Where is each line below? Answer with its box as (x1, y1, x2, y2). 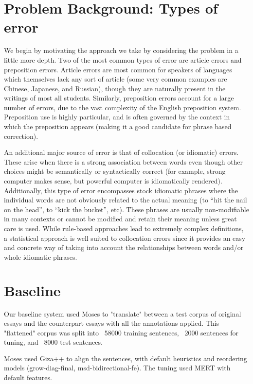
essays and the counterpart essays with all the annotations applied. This (4, 318, 219, 328)
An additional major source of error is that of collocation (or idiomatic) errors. (4, 147, 239, 157)
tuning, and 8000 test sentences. (4, 337, 103, 347)
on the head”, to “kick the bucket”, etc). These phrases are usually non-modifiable (4, 204, 249, 214)
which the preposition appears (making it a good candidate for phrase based (4, 121, 232, 132)
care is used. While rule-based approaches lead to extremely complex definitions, (4, 223, 244, 233)
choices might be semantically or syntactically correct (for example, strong (4, 166, 226, 176)
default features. (4, 372, 52, 383)
